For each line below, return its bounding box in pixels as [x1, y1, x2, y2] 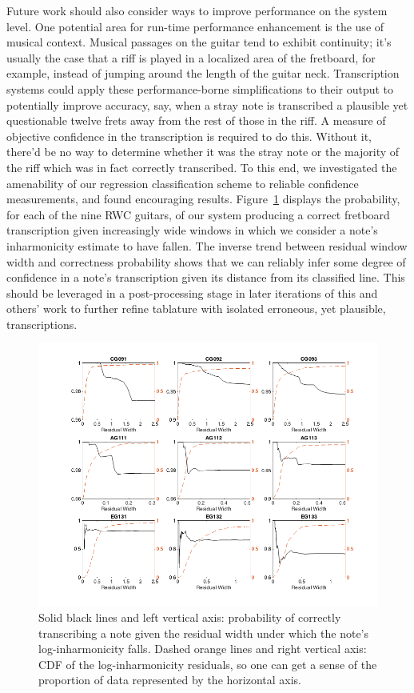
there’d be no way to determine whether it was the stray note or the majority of [6, 143, 400, 160]
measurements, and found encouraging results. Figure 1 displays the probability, [6, 190, 400, 207]
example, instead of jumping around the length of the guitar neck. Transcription [6, 65, 400, 82]
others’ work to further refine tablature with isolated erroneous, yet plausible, [6, 300, 386, 317]
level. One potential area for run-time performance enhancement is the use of [6, 18, 384, 34]
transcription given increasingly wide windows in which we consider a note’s [6, 222, 378, 238]
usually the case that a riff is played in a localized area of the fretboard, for [6, 49, 376, 66]
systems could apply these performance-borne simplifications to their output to [6, 80, 394, 97]
